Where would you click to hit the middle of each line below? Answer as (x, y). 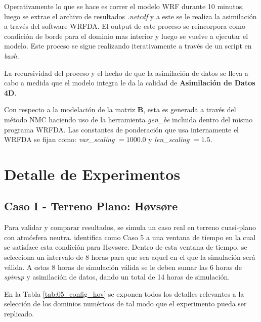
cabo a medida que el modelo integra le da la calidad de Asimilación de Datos (130, 83)
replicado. (19, 314)
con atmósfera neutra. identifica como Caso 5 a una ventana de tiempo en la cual (130, 237)
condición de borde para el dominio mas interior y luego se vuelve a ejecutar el (126, 36)
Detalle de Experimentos (92, 174)
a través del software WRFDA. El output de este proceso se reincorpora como (125, 26)
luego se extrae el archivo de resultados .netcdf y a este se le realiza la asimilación (130, 16)
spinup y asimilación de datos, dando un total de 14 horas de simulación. (117, 277)
